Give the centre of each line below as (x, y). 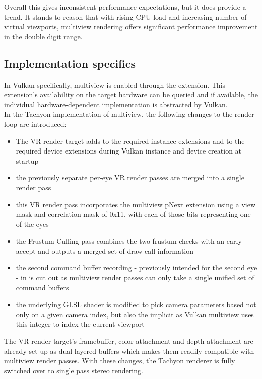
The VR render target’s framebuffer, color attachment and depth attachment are (129, 341)
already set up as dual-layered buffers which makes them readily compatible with (129, 351)
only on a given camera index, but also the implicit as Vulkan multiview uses (135, 314)
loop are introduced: (35, 124)
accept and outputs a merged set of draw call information (105, 250)
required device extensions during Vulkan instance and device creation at (129, 151)
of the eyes (32, 224)
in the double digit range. (43, 36)
